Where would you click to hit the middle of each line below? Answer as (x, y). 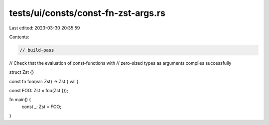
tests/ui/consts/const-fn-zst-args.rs (87, 13)
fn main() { (20, 100)
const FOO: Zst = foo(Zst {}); (39, 91)
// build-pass (37, 50)
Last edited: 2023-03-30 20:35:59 (45, 28)
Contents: (19, 37)
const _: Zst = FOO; (42, 107)
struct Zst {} (22, 72)
